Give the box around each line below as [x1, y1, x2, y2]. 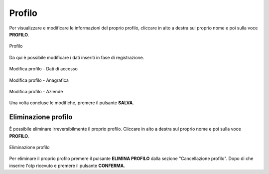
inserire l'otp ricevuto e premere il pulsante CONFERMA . [9, 163, 126, 169]
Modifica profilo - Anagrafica [9, 77, 69, 83]
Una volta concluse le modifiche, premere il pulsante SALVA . [9, 100, 134, 106]
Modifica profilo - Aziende [9, 88, 63, 94]
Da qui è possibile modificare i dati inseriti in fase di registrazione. [9, 54, 144, 60]
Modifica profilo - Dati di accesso [9, 66, 78, 72]
